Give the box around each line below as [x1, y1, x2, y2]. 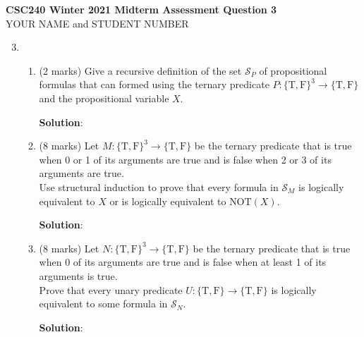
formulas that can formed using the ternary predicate [39, 77, 269, 92]
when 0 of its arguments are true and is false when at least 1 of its [39, 255, 327, 269]
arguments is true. [39, 268, 118, 283]
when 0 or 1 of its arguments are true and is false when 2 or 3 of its [39, 152, 332, 166]
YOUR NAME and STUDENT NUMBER [6, 16, 189, 30]
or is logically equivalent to [109, 193, 226, 208]
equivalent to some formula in [39, 296, 168, 311]
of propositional [259, 63, 327, 78]
